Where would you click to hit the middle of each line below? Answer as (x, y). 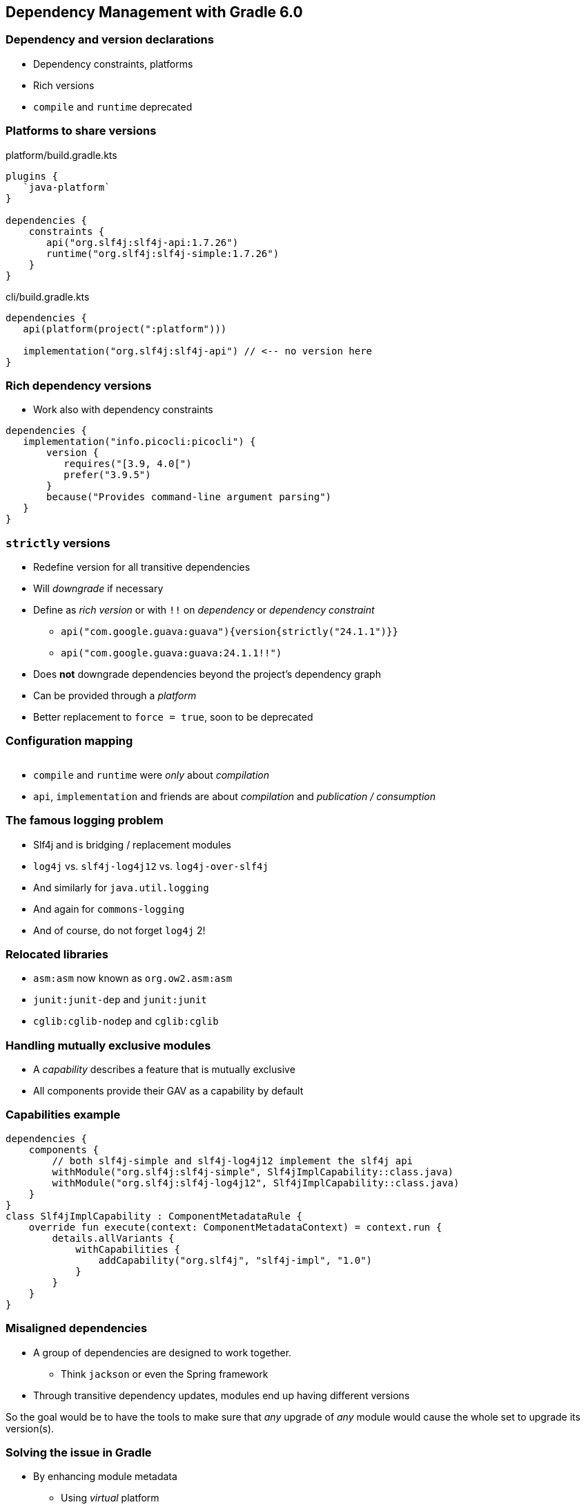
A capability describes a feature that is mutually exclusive (164, 1070)
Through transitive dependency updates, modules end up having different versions (222, 1395)
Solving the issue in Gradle (79, 1452)
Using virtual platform (110, 1498)
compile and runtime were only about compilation (151, 775)
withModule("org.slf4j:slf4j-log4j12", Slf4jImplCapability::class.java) (256, 1183)
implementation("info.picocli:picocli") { (139, 442)
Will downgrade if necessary (98, 589)
